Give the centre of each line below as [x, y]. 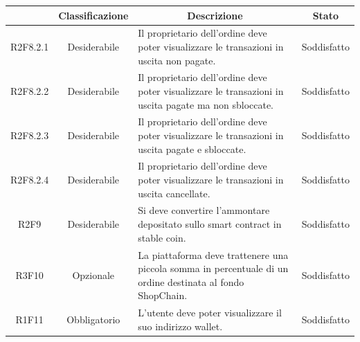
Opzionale [93, 274]
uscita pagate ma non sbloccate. [206, 104]
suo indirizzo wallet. [180, 326]
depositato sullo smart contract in [210, 224]
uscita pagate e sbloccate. [192, 148]
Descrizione [215, 15]
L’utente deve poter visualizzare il [210, 313]
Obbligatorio [93, 319]
